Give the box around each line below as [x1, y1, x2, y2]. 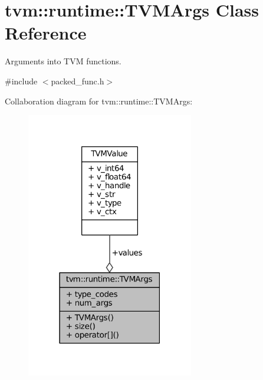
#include [5, 74, 38, 87]
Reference [5, 21, 87, 45]
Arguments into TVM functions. [5, 55, 121, 67]
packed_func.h [51, 74, 104, 87]
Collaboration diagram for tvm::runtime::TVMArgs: [5, 94, 193, 107]
